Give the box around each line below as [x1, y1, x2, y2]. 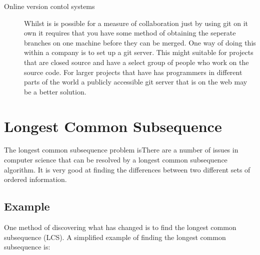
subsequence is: [4, 241, 50, 252]
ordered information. [4, 174, 67, 184]
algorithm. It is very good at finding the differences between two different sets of [4, 164, 250, 174]
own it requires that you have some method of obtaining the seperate [24, 27, 236, 38]
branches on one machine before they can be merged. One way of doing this [24, 37, 256, 47]
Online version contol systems [4, 1, 95, 11]
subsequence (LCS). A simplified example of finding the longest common [4, 231, 226, 242]
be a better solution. [24, 86, 86, 96]
